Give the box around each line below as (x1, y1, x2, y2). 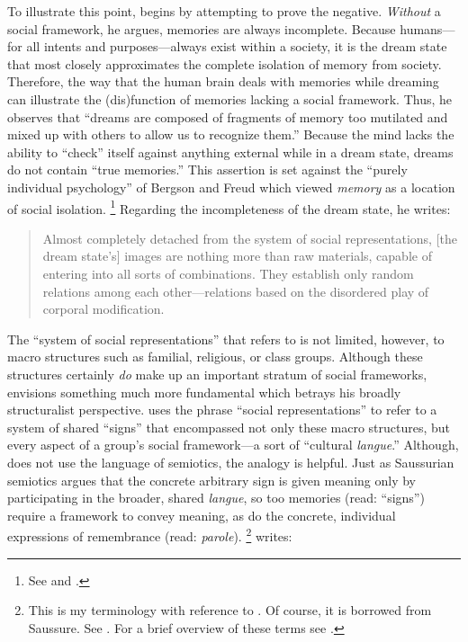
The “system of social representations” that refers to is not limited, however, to (7, 329, 445, 348)
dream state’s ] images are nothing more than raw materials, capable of (42, 246, 432, 265)
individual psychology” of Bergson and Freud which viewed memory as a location (7, 177, 455, 196)
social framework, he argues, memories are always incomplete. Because (7, 19, 396, 38)
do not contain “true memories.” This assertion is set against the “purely (7, 160, 408, 179)
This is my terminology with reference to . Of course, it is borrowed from (28, 601, 432, 620)
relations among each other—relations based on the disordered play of (42, 281, 429, 300)
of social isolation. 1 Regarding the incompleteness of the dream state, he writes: (7, 196, 451, 218)
